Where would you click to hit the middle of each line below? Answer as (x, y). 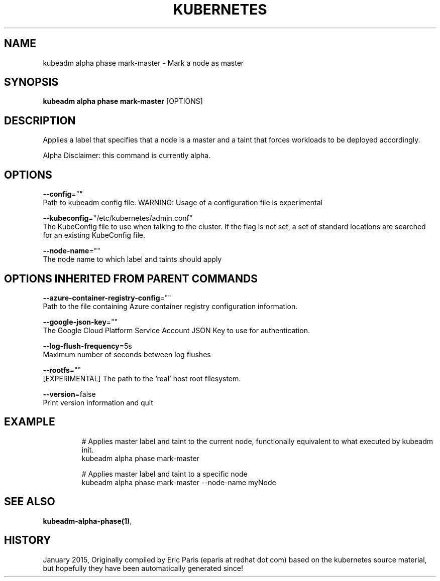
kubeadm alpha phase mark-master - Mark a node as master (143, 63)
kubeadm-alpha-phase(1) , (87, 521)
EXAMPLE (30, 422)
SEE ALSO (30, 502)
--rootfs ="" (62, 370)
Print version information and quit (98, 402)
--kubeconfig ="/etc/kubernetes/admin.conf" (118, 218)
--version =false (69, 394)
